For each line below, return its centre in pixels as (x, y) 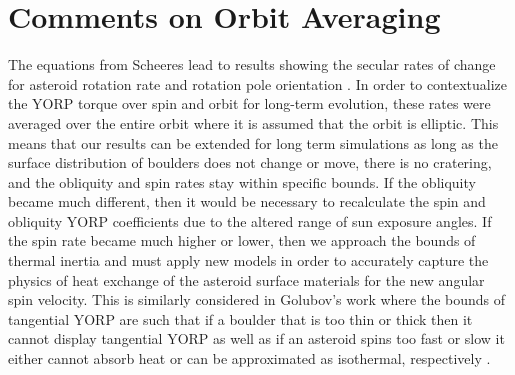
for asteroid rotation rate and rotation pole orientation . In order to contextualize (258, 83)
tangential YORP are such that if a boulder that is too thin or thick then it (240, 318)
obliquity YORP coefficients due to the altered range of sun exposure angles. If (250, 220)
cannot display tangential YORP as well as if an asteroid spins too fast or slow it (256, 338)
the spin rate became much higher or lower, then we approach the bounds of (242, 240)
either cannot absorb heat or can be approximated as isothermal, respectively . (249, 358)
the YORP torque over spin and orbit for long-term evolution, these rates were (249, 103)
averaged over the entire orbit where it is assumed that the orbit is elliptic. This (253, 122)
